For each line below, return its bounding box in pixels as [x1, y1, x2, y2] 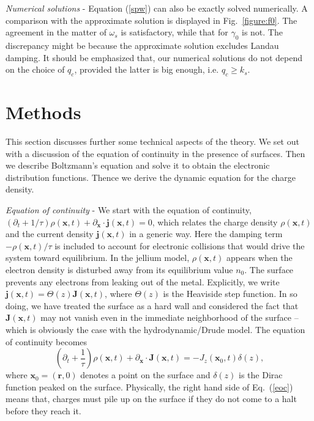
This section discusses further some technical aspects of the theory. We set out [6, 135, 299, 148]
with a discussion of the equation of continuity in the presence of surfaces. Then [6, 147, 305, 159]
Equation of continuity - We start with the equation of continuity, [6, 203, 252, 216]
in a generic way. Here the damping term [129, 227, 283, 240]
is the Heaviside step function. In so [163, 287, 297, 300]
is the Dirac [239, 368, 283, 381]
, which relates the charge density [152, 215, 278, 228]
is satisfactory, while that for [121, 26, 228, 38]
